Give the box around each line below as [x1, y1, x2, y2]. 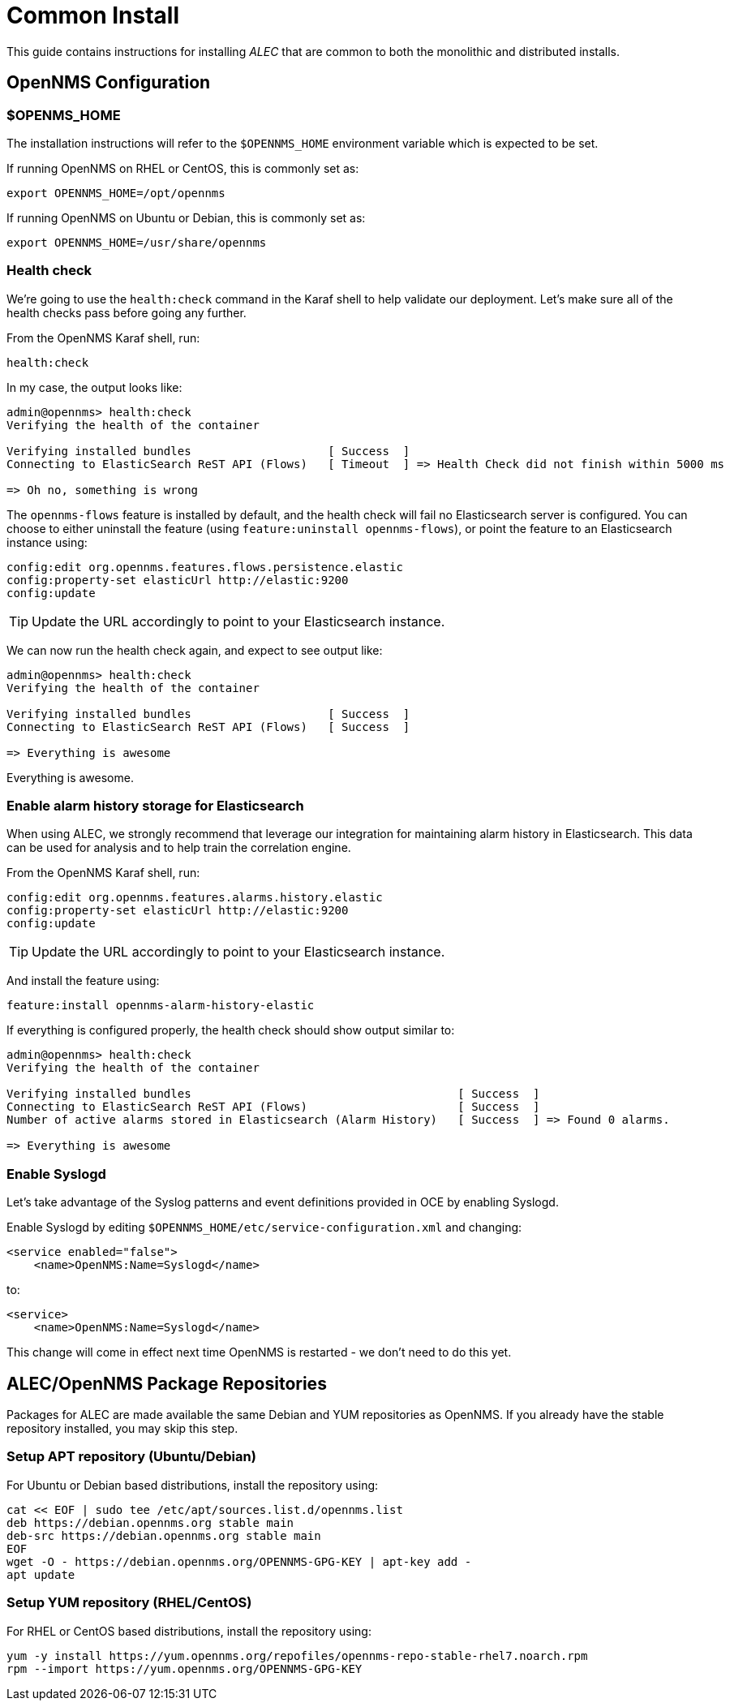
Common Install [6, 2, 180, 29]
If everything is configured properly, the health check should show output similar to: [6, 1023, 455, 1038]
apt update [6, 1567, 75, 1581]
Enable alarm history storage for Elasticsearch [6, 798, 304, 815]
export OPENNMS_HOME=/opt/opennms [6, 186, 225, 200]
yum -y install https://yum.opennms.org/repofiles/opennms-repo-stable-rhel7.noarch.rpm [6, 1649, 588, 1662]
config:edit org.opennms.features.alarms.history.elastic [6, 891, 383, 905]
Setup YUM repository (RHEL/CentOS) [6, 1594, 252, 1611]
